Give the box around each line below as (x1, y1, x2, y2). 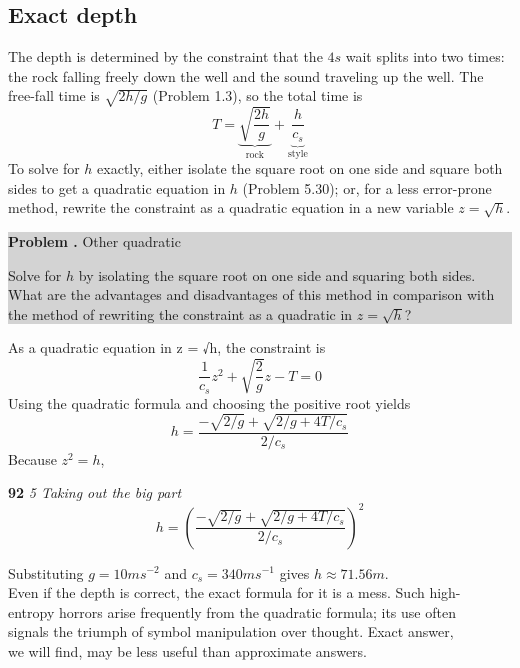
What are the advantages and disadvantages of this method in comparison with (8, 284, 495, 305)
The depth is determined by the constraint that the (8, 46, 323, 67)
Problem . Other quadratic (8, 231, 181, 252)
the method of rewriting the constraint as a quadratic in (8, 303, 353, 324)
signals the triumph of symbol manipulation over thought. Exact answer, (8, 621, 454, 642)
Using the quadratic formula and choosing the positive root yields (8, 392, 411, 413)
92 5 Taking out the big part (8, 482, 182, 503)
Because (8, 448, 57, 469)
